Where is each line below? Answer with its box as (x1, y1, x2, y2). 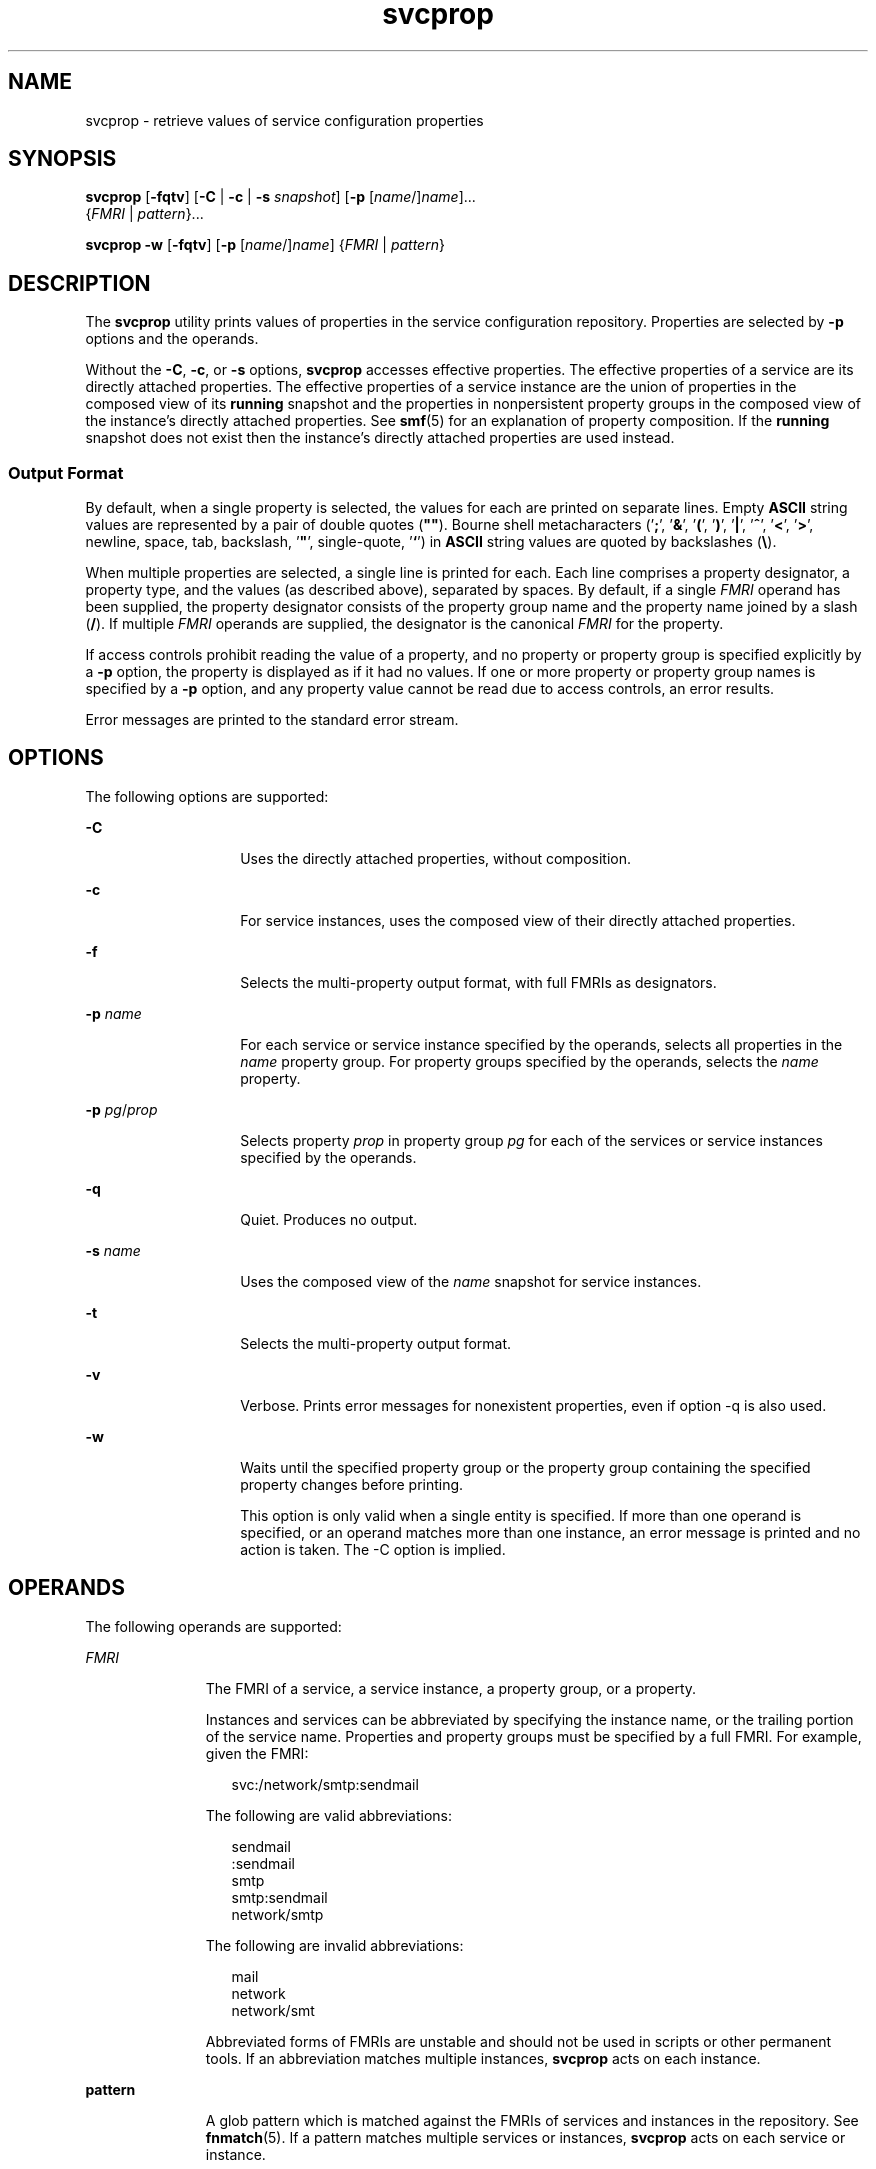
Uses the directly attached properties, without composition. (240, 849, 632, 867)
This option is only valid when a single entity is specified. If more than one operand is (240, 1506, 802, 1524)
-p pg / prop (85, 1100, 158, 1118)
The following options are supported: (85, 787, 329, 805)
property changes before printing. (240, 1475, 464, 1493)
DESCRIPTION (8, 270, 151, 296)
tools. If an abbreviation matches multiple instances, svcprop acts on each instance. (205, 2049, 761, 2067)
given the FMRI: (205, 1744, 309, 1762)
